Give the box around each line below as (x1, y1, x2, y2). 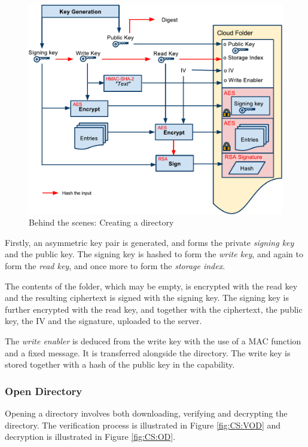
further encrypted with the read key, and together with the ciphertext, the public (5, 303, 303, 315)
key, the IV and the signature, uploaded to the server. (5, 315, 202, 327)
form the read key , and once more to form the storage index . (5, 260, 225, 272)
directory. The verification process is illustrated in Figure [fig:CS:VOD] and (5, 418, 281, 431)
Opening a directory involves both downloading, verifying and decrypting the (5, 406, 288, 419)
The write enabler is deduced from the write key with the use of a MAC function (5, 334, 301, 347)
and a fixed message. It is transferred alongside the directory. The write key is (5, 346, 291, 359)
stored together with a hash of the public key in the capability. (5, 358, 235, 371)
